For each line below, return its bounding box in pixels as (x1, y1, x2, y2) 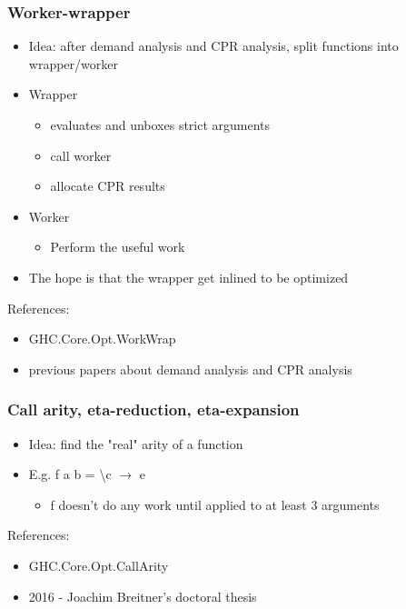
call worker (50, 145, 112, 165)
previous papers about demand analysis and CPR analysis (28, 359, 352, 378)
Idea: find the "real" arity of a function (28, 434, 243, 453)
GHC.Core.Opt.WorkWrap (28, 329, 176, 348)
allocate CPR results (50, 176, 165, 195)
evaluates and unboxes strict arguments (50, 115, 271, 134)
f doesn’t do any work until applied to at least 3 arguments (50, 494, 380, 514)
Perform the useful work (50, 237, 185, 256)
